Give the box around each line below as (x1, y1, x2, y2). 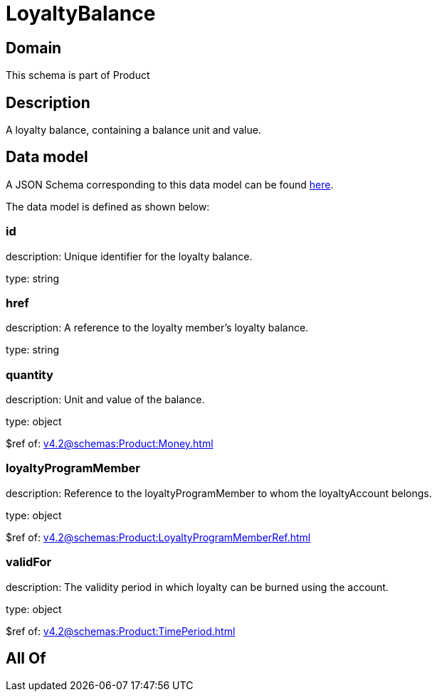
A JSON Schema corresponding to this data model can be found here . (6, 178, 334, 191)
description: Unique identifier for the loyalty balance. (6, 250, 253, 262)
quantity (6, 367, 53, 382)
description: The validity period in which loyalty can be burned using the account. (6, 580, 389, 593)
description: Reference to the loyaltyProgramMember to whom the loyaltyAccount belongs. (6, 486, 432, 499)
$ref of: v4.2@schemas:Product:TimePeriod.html (6, 624, 236, 637)
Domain (6, 38, 62, 57)
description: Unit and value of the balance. (6, 393, 205, 406)
